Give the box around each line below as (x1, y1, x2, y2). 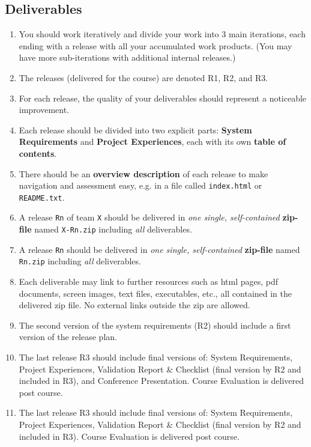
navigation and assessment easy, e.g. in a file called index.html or (19, 179, 262, 192)
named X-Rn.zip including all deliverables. (34, 223, 192, 236)
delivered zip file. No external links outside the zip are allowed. (19, 299, 250, 311)
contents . (19, 147, 57, 159)
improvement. (19, 103, 70, 116)
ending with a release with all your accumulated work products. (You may (19, 39, 292, 52)
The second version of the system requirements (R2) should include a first (19, 318, 291, 331)
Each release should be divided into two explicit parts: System (19, 123, 252, 136)
